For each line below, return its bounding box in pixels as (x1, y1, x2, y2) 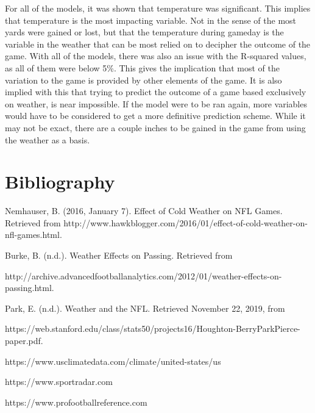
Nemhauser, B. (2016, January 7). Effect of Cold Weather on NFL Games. (5, 204, 283, 217)
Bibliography (5, 169, 115, 194)
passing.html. (5, 281, 54, 294)
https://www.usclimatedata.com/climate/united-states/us (5, 354, 221, 367)
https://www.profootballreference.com (5, 395, 147, 408)
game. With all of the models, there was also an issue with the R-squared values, (5, 49, 306, 62)
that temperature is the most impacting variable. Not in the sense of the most (5, 13, 297, 26)
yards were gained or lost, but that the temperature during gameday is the (5, 26, 284, 38)
